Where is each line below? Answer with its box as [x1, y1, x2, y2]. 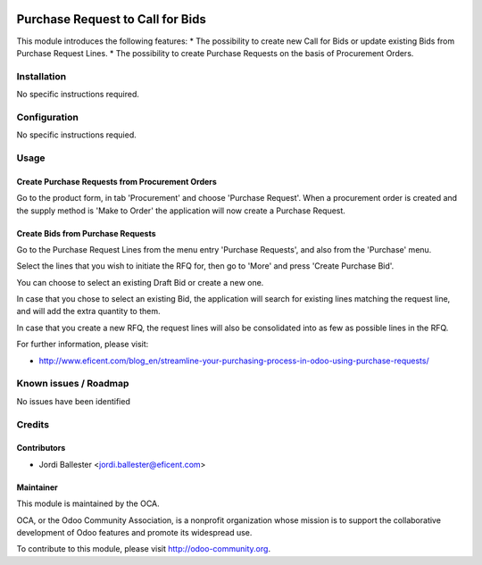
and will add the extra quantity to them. [16, 306, 161, 317]
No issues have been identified [16, 395, 131, 406]
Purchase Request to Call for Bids [16, 12, 207, 27]
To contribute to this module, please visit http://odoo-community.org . [16, 544, 271, 554]
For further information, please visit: [16, 339, 149, 350]
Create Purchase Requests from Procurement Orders [16, 176, 218, 187]
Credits [16, 418, 49, 430]
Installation [16, 70, 67, 82]
